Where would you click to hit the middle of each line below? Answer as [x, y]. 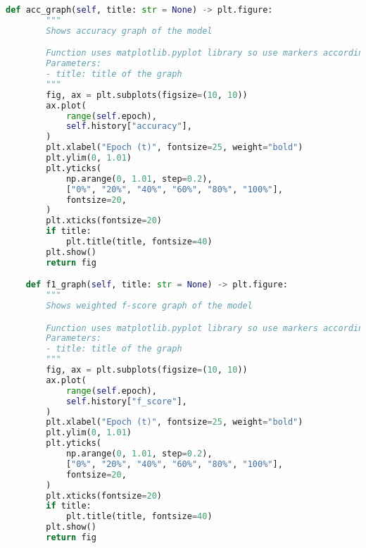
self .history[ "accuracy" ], [129, 126]
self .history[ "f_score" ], [126, 401]
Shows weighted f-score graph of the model [149, 306]
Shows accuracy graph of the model [129, 31]
